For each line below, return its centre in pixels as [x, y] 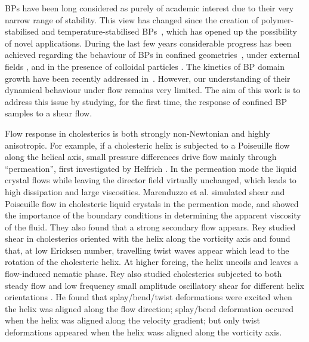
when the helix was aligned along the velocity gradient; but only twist [132, 320]
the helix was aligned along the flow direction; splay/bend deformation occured [149, 308]
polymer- [277, 19]
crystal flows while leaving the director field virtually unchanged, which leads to [151, 180]
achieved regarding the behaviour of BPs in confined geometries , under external [152, 55]
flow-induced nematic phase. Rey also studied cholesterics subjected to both [143, 274]
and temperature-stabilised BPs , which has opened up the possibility [169, 31]
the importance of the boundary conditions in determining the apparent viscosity [153, 215]
